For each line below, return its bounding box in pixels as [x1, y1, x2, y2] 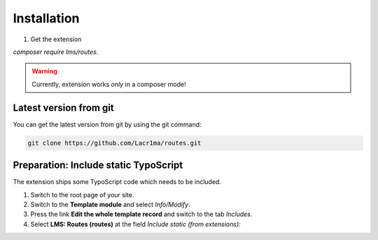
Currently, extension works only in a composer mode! [31, 80, 187, 88]
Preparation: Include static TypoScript [13, 160, 183, 171]
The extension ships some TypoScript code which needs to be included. [13, 178, 222, 186]
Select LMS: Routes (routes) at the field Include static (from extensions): [30, 220, 241, 228]
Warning [31, 67, 57, 76]
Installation [13, 10, 80, 26]
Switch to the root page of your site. [30, 190, 134, 199]
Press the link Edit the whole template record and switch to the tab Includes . [30, 210, 253, 218]
